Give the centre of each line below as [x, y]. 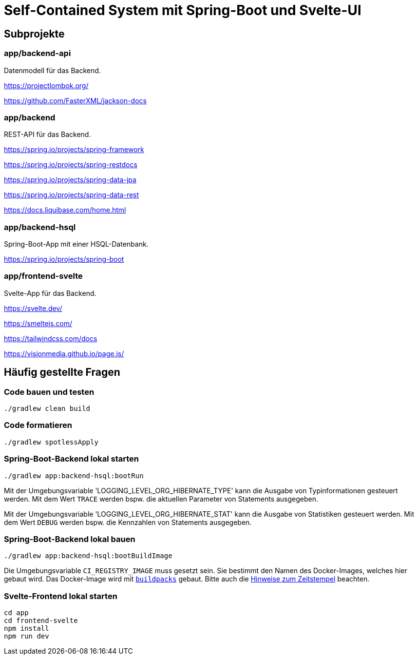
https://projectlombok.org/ [46, 85]
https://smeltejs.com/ [38, 323]
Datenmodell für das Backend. [52, 70]
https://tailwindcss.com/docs [51, 338]
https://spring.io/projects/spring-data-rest [72, 195]
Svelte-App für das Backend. [50, 293]
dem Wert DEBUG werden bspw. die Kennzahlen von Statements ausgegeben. [128, 522]
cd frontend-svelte [41, 621]
